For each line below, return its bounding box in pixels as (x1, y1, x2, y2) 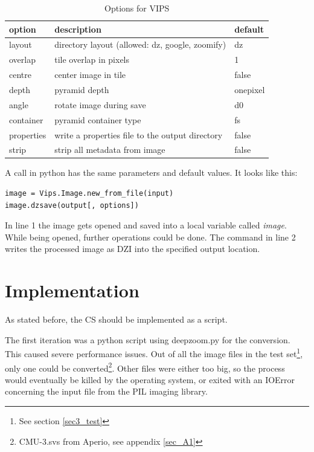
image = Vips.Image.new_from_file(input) (5, 189, 174, 198)
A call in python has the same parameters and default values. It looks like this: (5, 166, 298, 179)
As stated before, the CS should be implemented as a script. (5, 313, 228, 326)
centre (9, 68, 31, 81)
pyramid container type (54, 113, 141, 126)
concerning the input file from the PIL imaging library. (5, 385, 208, 398)
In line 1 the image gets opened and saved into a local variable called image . (5, 219, 287, 231)
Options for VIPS (104, 2, 170, 14)
